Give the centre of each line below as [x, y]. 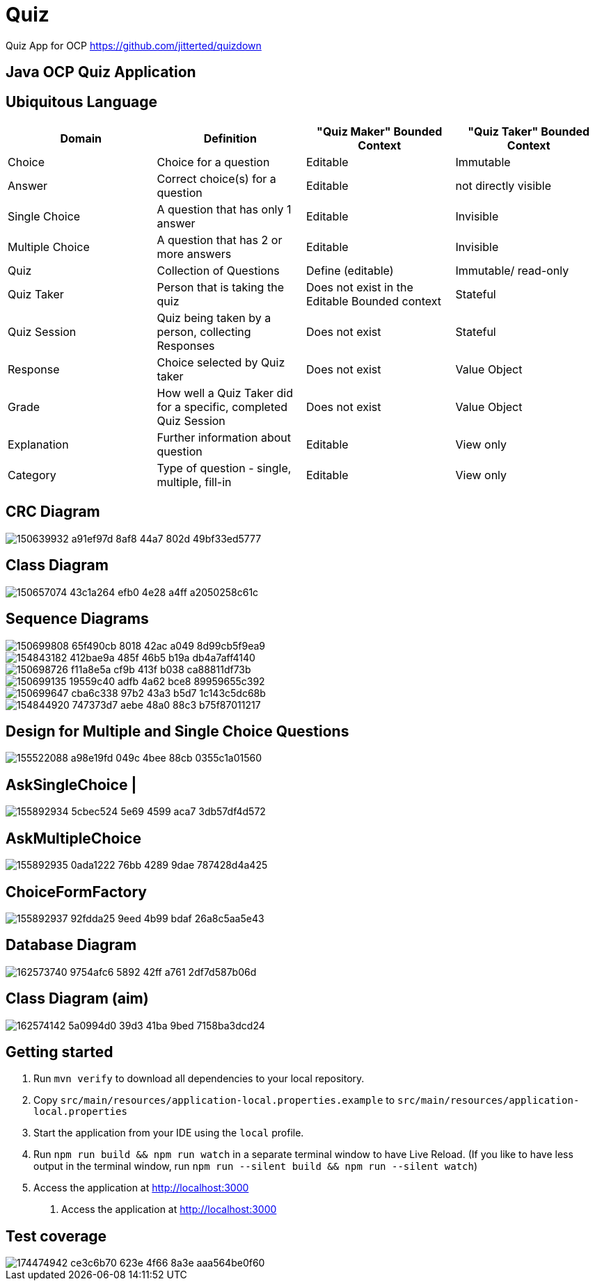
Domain [81, 139]
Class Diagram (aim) [77, 999]
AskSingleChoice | [71, 785]
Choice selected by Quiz [221, 363]
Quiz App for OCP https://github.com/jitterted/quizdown [134, 45]
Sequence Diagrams [77, 619]
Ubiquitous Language [81, 102]
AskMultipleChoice [73, 838]
